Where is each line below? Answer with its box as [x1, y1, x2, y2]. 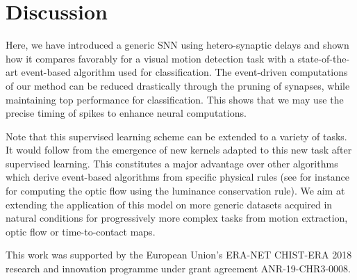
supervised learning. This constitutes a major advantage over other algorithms [6, 156, 338, 170]
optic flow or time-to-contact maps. [6, 224, 156, 238]
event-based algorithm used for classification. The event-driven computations [21, 65, 348, 79]
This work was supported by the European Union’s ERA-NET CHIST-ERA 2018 [6, 247, 352, 262]
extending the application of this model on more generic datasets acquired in [6, 197, 333, 211]
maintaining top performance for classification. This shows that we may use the [6, 92, 344, 106]
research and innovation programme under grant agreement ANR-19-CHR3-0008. [6, 261, 351, 276]
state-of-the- [297, 51, 350, 65]
